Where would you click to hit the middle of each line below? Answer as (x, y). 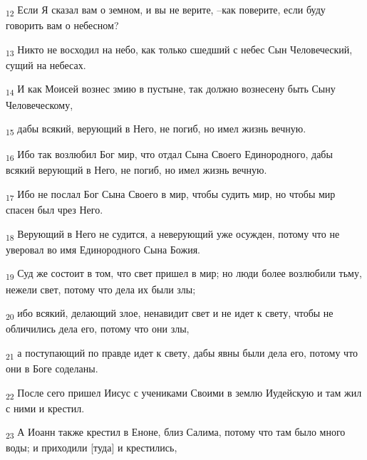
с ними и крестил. (45, 408)
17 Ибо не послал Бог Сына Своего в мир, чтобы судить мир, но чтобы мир (171, 195)
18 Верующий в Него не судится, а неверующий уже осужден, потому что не (173, 234)
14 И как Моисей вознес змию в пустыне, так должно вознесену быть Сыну (171, 90)
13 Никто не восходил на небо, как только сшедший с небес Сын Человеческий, (179, 50)
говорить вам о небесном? (62, 25)
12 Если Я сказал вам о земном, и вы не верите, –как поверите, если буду (166, 10)
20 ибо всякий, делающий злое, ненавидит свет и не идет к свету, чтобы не (170, 314)
